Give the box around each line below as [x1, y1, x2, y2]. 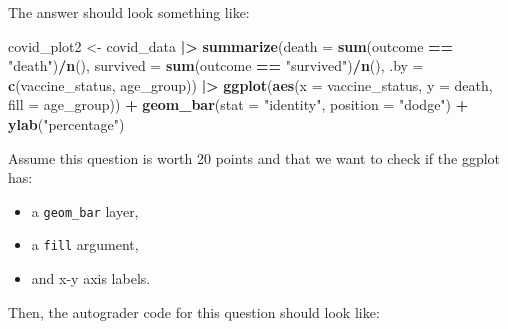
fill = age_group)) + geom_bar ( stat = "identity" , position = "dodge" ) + [8, 94, 469, 115]
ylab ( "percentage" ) [8, 113, 125, 134]
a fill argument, [31, 234, 139, 255]
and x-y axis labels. [31, 268, 151, 289]
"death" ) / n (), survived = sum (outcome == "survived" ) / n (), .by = [8, 55, 424, 76]
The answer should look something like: [8, 2, 250, 22]
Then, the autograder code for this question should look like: [8, 301, 380, 322]
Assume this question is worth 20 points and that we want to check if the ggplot [8, 147, 501, 168]
